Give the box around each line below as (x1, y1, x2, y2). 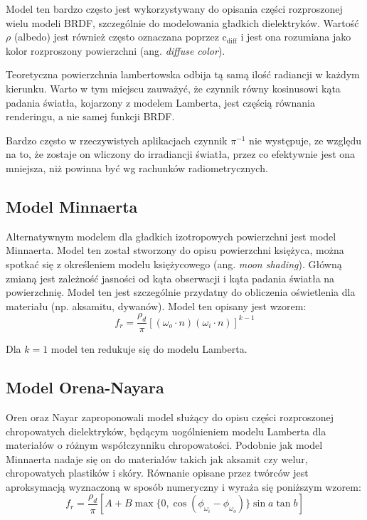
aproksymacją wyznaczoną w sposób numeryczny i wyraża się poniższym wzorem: (6, 479, 361, 494)
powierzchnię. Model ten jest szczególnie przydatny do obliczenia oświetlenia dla (6, 285, 356, 299)
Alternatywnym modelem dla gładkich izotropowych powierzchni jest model (6, 228, 336, 243)
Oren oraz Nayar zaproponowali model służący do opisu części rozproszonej (6, 409, 334, 424)
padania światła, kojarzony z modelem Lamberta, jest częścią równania (6, 95, 315, 110)
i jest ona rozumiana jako (240, 29, 351, 44)
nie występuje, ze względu (249, 132, 362, 147)
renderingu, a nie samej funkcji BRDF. (6, 109, 175, 124)
